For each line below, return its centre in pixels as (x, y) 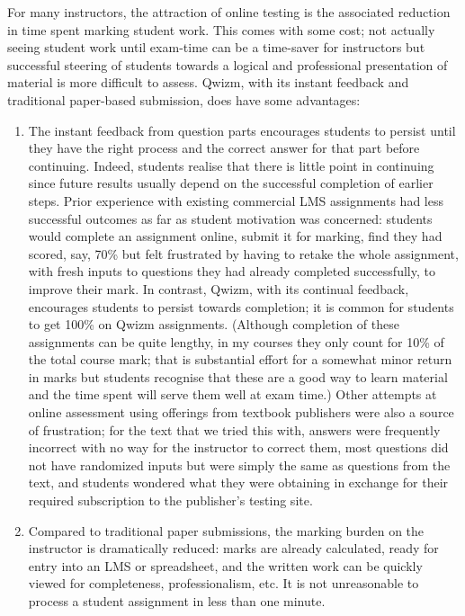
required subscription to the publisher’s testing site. (170, 500)
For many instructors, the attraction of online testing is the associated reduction (229, 12)
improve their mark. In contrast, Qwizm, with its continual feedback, (219, 288)
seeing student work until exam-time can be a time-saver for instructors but (216, 47)
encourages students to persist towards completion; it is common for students (241, 306)
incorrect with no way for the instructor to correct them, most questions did (238, 447)
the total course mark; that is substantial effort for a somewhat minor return (240, 359)
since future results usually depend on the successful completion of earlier (231, 183)
